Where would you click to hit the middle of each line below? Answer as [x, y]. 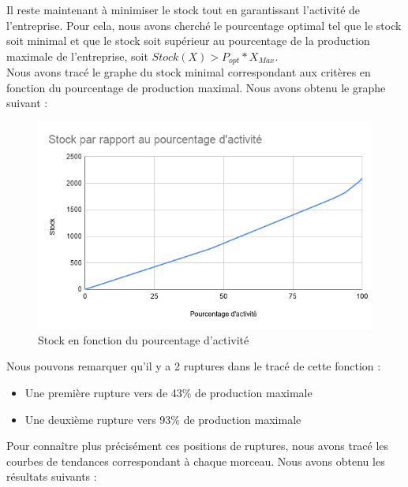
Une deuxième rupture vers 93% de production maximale [163, 419]
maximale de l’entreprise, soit [77, 56]
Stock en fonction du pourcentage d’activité [144, 339]
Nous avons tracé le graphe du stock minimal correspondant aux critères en [189, 72]
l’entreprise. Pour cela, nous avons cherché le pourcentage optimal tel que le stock [204, 25]
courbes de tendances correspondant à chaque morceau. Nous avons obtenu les [196, 461]
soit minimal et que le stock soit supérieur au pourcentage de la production [188, 41]
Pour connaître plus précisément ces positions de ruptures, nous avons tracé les [198, 446]
